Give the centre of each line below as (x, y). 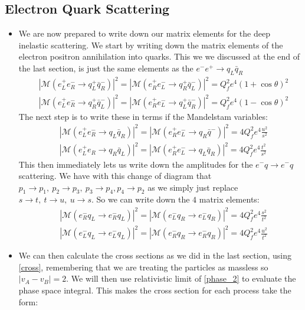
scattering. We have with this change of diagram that (115, 176)
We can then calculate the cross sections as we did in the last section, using (155, 255)
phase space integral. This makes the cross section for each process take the (155, 290)
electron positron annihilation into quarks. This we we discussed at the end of (159, 56)
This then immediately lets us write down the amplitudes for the (136, 164)
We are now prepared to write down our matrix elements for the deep (144, 33)
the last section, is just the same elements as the (106, 68)
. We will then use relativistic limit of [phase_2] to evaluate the (181, 278)
